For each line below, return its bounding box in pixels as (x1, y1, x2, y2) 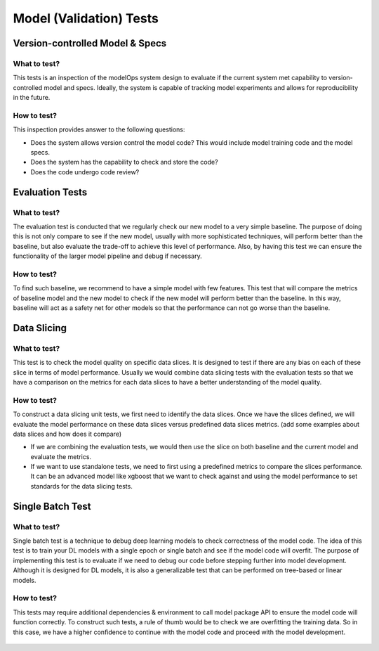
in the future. (13, 94, 51, 102)
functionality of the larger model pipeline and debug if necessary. (13, 252, 203, 260)
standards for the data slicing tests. (30, 482, 133, 490)
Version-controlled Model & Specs (13, 37, 167, 49)
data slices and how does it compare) (13, 430, 122, 438)
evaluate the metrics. (30, 452, 91, 460)
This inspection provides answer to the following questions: (13, 125, 185, 134)
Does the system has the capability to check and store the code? (30, 158, 218, 167)
